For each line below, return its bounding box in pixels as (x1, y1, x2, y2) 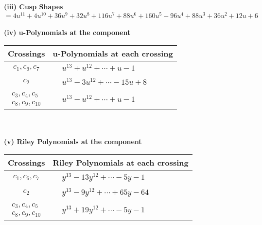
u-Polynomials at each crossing (52, 47, 173, 59)
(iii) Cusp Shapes (4, 1, 63, 11)
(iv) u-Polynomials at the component (4, 27, 131, 37)
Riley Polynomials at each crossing (52, 156, 189, 168)
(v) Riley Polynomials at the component (4, 136, 142, 147)
